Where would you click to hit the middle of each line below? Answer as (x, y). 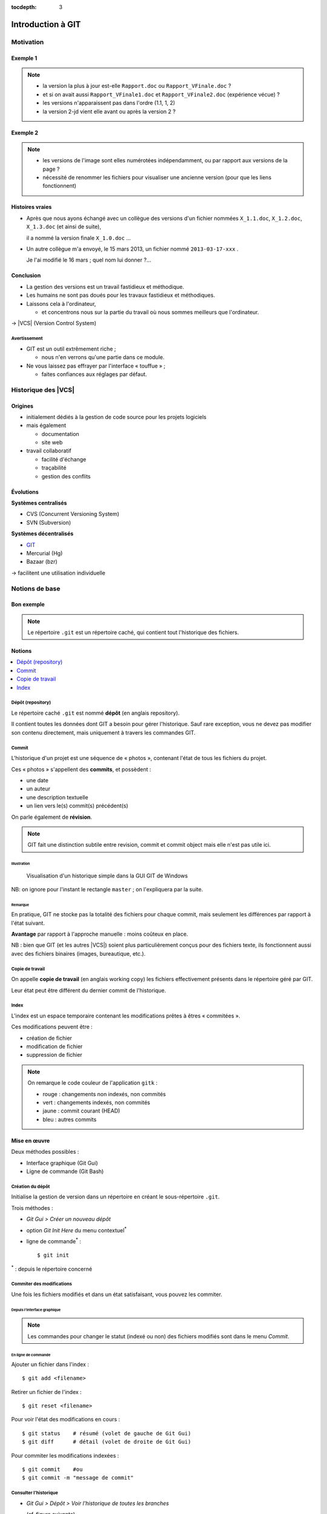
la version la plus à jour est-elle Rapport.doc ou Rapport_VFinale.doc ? (137, 86)
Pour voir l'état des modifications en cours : (66, 1420)
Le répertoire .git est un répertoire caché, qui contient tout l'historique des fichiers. (133, 632)
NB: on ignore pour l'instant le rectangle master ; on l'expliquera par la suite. (107, 889)
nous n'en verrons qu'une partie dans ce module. (103, 357)
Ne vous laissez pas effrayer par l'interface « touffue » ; (96, 366)
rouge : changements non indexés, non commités (104, 1094)
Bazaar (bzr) (42, 562)
